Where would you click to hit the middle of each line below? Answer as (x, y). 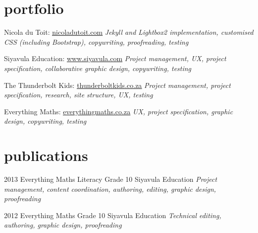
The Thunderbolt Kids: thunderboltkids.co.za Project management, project (117, 85)
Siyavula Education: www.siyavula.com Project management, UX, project (115, 58)
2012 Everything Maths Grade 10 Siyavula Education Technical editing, (113, 215)
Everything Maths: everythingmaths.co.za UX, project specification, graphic (119, 111)
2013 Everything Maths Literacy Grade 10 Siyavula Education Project (111, 179)
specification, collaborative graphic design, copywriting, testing (98, 68)
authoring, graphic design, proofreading (63, 225)
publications (46, 155)
